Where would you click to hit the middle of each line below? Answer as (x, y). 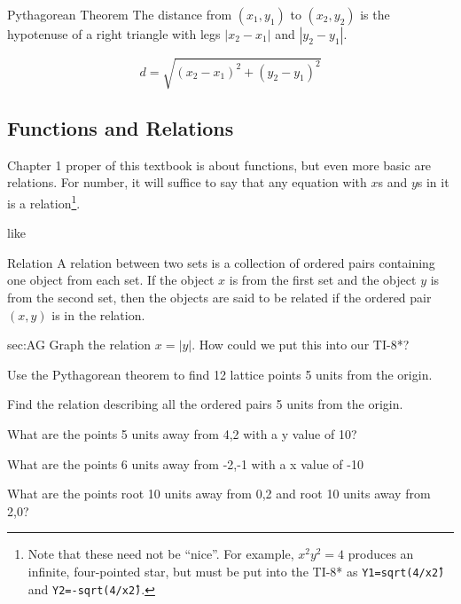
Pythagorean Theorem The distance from (120, 14)
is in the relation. (98, 314)
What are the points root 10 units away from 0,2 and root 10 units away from (219, 494)
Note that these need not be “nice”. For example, (161, 554)
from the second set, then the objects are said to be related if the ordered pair (219, 297)
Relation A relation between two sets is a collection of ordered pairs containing (221, 262)
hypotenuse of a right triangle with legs (114, 34)
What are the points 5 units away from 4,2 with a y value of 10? (182, 433)
